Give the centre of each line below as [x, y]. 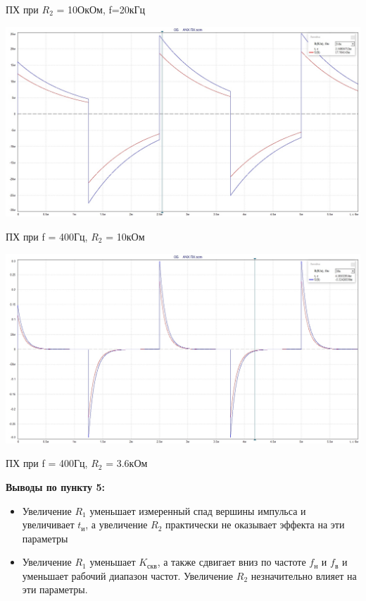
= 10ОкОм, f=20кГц [101, 9]
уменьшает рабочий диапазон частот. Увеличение [128, 575]
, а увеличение [116, 524]
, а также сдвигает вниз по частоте [232, 562]
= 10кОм [125, 236]
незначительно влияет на [304, 575]
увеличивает [48, 524]
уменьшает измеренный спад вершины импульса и [198, 510]
